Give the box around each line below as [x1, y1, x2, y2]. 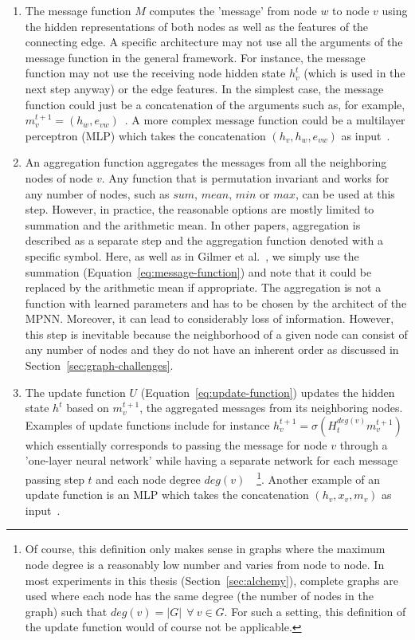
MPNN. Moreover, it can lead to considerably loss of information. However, [25, 310, 394, 327]
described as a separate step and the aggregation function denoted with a [25, 232, 383, 249]
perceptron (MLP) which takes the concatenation [25, 127, 266, 143]
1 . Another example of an [256, 469, 381, 487]
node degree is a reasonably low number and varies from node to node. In [25, 556, 385, 573]
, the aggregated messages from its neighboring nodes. [139, 399, 403, 416]
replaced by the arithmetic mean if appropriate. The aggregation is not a [25, 279, 382, 296]
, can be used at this [295, 185, 395, 202]
